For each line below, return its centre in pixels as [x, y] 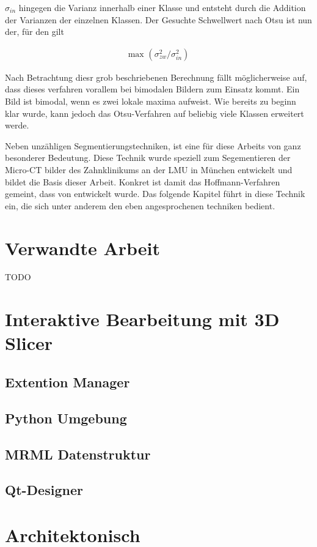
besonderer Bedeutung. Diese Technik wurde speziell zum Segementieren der [148, 158]
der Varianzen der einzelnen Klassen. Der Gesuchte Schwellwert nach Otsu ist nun [158, 19]
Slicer [29, 343]
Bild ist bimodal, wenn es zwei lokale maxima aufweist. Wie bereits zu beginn [151, 101]
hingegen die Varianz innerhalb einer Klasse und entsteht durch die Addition [162, 7]
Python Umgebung [66, 418]
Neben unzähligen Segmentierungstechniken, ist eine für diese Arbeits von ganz [153, 145]
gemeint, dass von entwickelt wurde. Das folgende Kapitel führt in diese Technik [155, 194]
